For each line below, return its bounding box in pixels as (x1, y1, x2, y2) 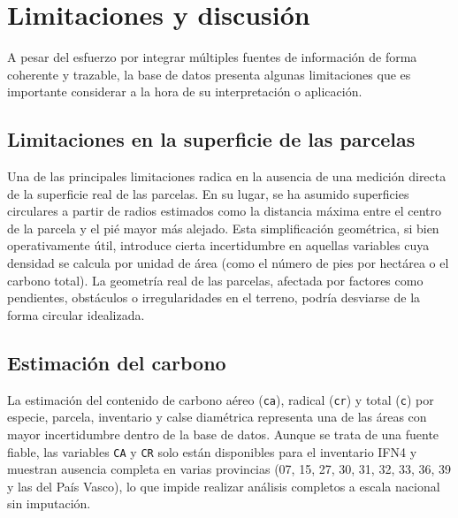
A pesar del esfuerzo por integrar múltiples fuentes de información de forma (7, 48, 417, 66)
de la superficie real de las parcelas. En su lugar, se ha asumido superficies (7, 184, 409, 202)
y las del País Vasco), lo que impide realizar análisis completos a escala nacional (7, 476, 440, 495)
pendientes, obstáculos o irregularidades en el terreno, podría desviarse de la (7, 288, 421, 307)
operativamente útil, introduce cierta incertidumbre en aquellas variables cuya (7, 236, 430, 255)
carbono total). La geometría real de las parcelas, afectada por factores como (7, 270, 424, 289)
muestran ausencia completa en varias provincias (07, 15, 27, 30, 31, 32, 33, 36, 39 (7, 460, 452, 478)
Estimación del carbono (7, 348, 226, 376)
